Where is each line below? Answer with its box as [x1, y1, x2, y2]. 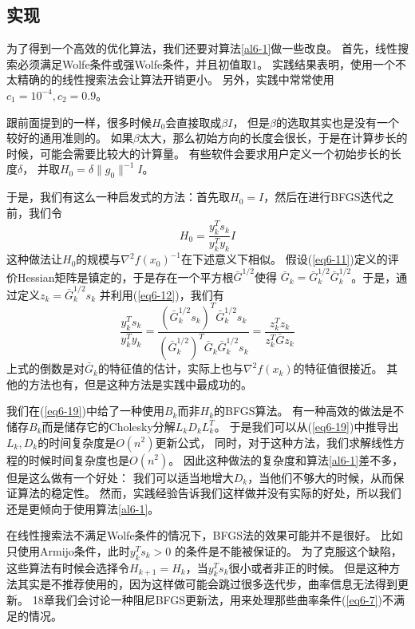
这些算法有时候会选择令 [6, 559, 129, 576]
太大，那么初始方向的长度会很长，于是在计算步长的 [139, 129, 408, 146]
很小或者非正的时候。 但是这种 [228, 559, 389, 576]
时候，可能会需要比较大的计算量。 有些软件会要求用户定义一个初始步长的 [6, 144, 390, 161]
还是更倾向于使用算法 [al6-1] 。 [6, 500, 160, 516]
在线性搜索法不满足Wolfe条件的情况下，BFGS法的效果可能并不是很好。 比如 [6, 527, 403, 544]
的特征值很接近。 [293, 360, 383, 377]
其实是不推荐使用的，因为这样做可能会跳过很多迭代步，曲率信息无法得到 [17, 576, 397, 592]
